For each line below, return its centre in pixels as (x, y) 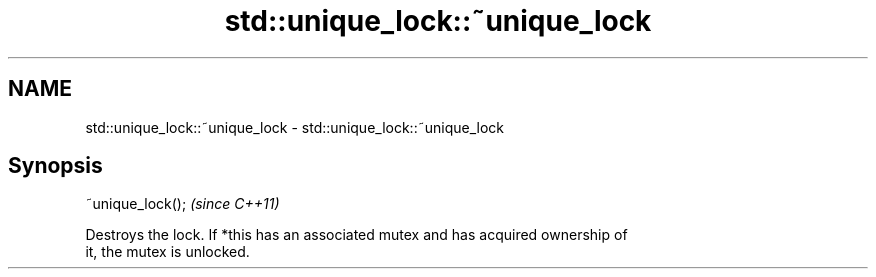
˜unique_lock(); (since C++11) (182, 204)
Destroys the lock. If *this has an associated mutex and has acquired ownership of (356, 235)
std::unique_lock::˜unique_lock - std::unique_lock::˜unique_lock (295, 127)
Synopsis (55, 166)
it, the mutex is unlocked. (167, 252)
